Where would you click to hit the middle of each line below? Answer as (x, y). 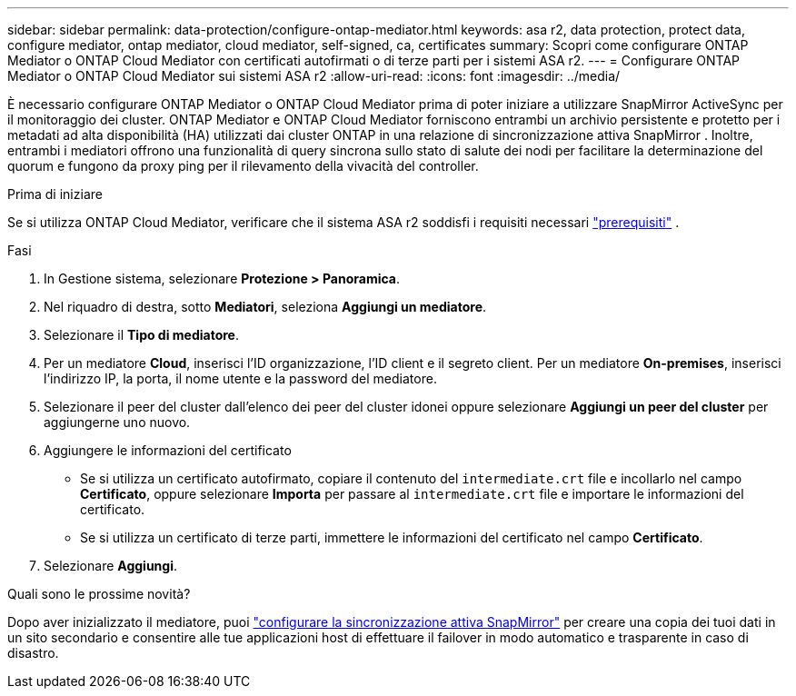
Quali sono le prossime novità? (99, 594)
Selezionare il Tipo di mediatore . (141, 335)
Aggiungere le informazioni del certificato (168, 450)
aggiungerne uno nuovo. (117, 422)
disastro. (33, 653)
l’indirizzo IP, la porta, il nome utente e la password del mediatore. (240, 378)
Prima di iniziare (55, 194)
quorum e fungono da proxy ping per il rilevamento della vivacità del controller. (243, 166)
